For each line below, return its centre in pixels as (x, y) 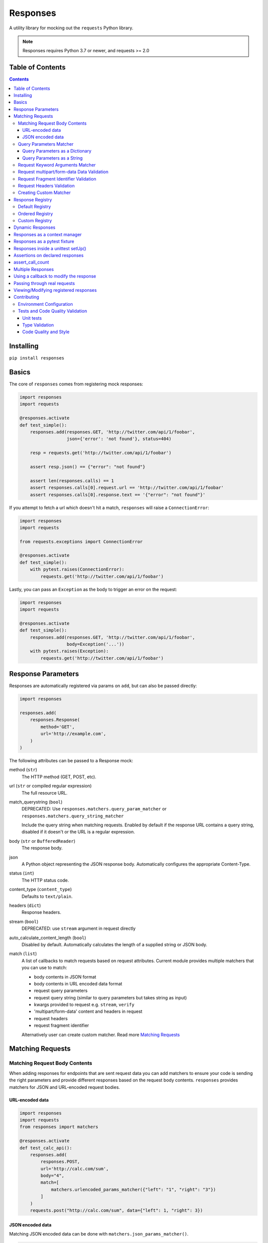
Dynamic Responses (34, 227)
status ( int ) (22, 873)
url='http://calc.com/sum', (75, 1169)
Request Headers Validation (46, 186)
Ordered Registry (35, 213)
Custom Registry (35, 221)
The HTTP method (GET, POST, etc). (59, 777)
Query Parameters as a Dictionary (57, 151)
